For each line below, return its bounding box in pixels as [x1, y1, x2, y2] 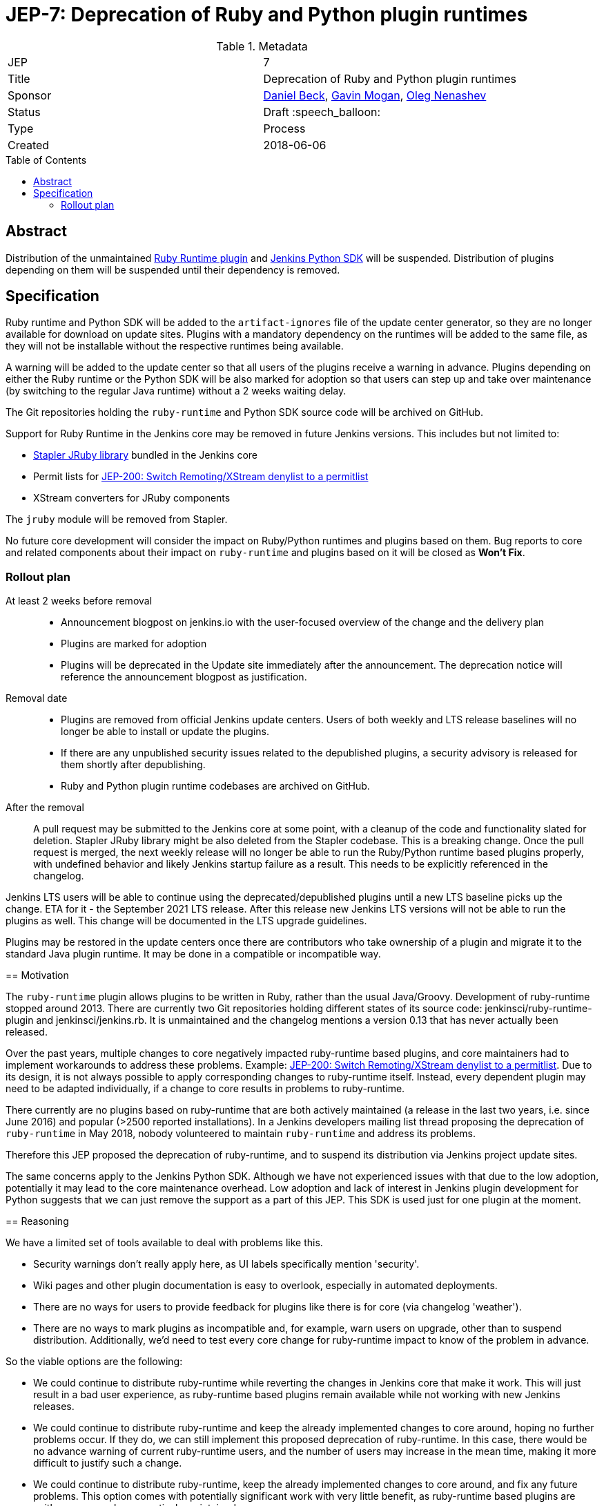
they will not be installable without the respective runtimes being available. [6, 340, 344, 352]
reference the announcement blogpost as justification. [61, 671, 307, 683]
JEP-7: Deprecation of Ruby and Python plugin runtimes [6, 3, 528, 26]
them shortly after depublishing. [61, 759, 206, 771]
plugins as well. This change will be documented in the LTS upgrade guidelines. [6, 915, 367, 927]
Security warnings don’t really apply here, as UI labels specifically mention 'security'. [33, 1258, 420, 1270]
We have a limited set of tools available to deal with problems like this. [6, 1237, 323, 1249]
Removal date [6, 692, 68, 705]
